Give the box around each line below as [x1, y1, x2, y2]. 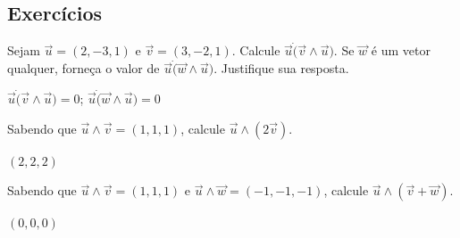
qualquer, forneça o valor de [7, 59, 160, 78]
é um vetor [371, 41, 431, 60]
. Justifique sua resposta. [213, 59, 349, 78]
